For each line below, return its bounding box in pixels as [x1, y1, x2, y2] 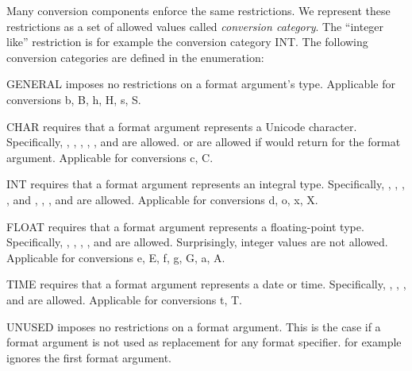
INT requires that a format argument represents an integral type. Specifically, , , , [6, 176, 405, 192]
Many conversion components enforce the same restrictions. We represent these [6, 2, 391, 18]
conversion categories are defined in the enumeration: [6, 48, 264, 65]
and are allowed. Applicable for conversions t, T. [6, 291, 242, 307]
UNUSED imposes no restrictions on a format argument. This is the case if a [6, 318, 381, 334]
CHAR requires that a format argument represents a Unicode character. [6, 118, 357, 134]
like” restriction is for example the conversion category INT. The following [6, 33, 368, 50]
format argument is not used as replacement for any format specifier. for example [6, 334, 402, 350]
